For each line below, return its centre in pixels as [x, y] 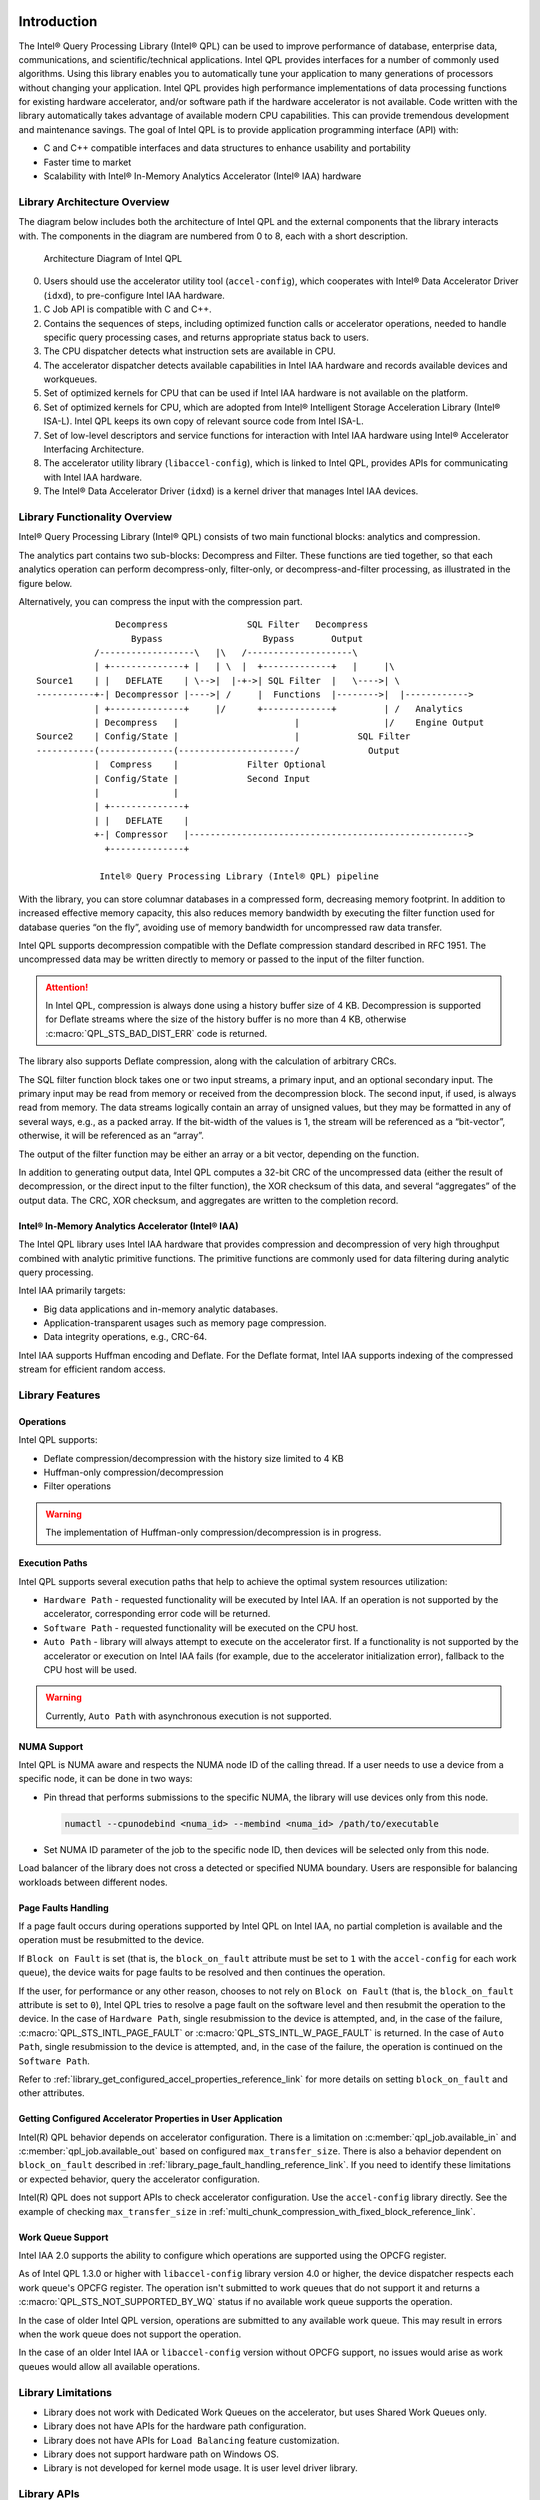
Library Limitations [65, 2392]
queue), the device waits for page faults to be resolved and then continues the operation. [202, 1972]
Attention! [67, 987]
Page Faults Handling [63, 1907]
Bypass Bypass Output [247, 638]
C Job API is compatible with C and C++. [127, 309]
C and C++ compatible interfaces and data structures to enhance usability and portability [227, 148]
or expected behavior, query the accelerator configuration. [139, 2179]
